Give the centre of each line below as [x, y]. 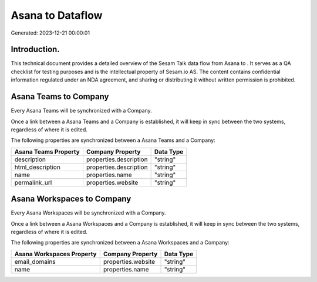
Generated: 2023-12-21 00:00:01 [50, 33]
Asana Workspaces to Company [71, 199]
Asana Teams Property [47, 151]
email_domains [35, 261]
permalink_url [33, 182]
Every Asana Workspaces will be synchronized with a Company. [89, 213]
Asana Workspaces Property [55, 254]
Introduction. [35, 50]
